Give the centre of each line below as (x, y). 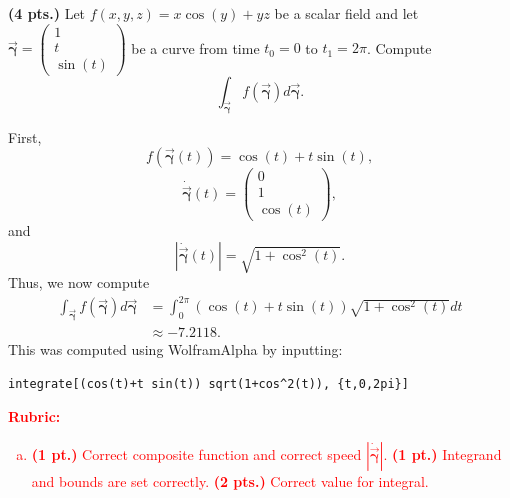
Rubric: (34, 416)
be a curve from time (195, 47)
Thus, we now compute (79, 282)
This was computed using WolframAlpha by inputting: (175, 349)
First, (25, 136)
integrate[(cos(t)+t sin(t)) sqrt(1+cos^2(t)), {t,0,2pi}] (208, 383)
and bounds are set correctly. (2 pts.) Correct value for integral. (230, 480)
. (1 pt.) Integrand (442, 453)
